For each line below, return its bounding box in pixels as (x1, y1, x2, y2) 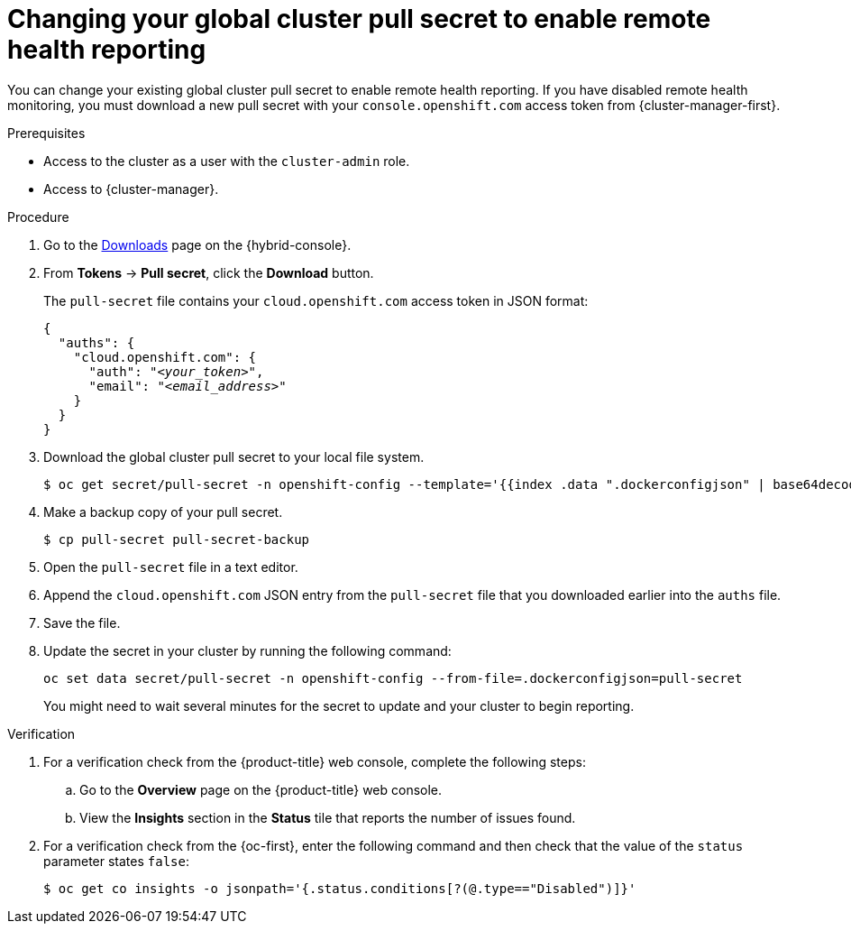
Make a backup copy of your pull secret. (43, 503, 283, 520)
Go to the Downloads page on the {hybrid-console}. (43, 236, 352, 253)
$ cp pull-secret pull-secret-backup (43, 531, 310, 547)
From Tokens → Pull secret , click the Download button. (43, 264, 374, 281)
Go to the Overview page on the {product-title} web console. (79, 781, 443, 797)
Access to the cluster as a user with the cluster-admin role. (43, 152, 410, 169)
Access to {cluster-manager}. (43, 180, 219, 197)
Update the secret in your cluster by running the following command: (43, 642, 452, 659)
